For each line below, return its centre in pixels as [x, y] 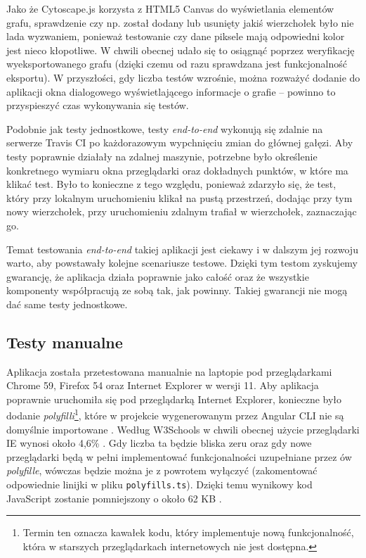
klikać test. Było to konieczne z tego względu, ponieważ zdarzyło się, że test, [171, 184]
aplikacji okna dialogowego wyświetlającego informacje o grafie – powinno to [171, 91]
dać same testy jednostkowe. [67, 304]
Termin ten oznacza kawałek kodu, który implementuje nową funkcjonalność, [188, 532]
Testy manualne [65, 342]
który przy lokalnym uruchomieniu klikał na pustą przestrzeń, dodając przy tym [179, 197]
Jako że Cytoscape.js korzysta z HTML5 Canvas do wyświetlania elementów [170, 8]
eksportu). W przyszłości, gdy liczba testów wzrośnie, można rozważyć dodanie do [183, 77]
